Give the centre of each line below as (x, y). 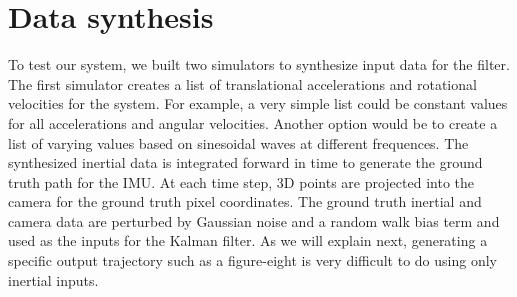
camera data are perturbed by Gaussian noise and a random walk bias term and (254, 220)
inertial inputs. (53, 279)
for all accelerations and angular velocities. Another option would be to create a (253, 122)
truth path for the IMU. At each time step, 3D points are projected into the (241, 181)
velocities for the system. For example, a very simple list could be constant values (258, 103)
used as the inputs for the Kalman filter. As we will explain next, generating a (248, 240)
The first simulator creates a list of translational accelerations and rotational (242, 83)
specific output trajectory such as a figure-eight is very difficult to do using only (252, 260)
